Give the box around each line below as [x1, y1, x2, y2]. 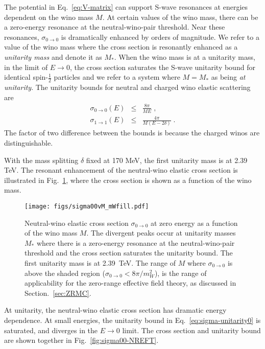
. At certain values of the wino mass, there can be [102, 11, 258, 22]
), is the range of [154, 267, 207, 278]
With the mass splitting [4, 154, 79, 165]
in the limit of [4, 61, 48, 72]
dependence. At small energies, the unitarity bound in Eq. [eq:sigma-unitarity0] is [4, 314, 261, 325]
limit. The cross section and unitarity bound [122, 324, 261, 335]
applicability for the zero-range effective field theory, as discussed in [25, 277, 236, 288]
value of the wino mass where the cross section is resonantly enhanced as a [4, 41, 238, 52]
